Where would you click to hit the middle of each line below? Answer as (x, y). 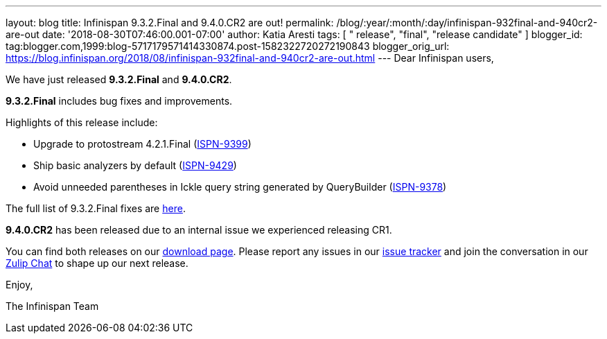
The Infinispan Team (52, 306)
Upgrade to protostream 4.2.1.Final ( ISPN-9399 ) (142, 144)
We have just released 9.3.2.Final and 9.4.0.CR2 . (119, 79)
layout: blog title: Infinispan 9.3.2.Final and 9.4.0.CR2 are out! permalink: (170, 23)
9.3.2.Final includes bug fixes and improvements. (119, 101)
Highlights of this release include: (82, 122)
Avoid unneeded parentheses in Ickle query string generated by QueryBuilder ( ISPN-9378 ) (240, 187)
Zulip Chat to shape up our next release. (97, 263)
